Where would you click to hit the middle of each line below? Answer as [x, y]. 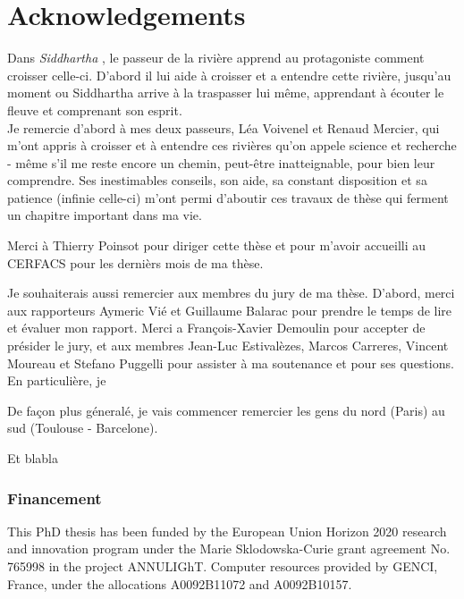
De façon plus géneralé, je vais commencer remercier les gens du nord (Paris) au [226, 410]
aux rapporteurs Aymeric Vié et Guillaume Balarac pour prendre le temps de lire [230, 310]
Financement [55, 498]
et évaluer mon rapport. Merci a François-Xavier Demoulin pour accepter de [216, 328]
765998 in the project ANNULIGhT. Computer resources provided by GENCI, [223, 566]
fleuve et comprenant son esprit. [95, 110]
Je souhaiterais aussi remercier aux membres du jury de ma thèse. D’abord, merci [231, 293]
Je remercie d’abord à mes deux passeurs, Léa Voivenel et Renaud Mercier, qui [224, 127]
